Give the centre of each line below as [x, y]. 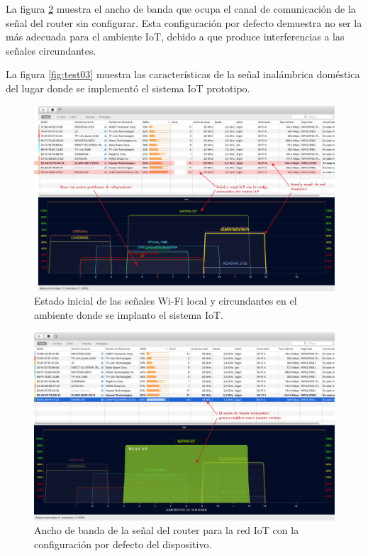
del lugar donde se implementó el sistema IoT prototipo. [128, 88]
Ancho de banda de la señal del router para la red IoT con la [167, 530]
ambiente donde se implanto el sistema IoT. [129, 315]
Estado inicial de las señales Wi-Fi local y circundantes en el [166, 301]
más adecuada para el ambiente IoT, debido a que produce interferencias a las [175, 37]
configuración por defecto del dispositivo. [123, 544]
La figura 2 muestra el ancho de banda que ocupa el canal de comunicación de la [181, 9]
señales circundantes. [51, 50]
